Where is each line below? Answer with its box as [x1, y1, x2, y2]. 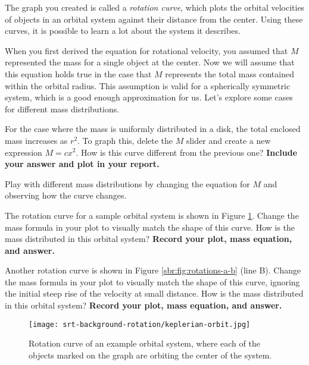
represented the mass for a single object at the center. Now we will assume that [5, 56, 295, 68]
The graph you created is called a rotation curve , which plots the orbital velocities [5, 1, 305, 13]
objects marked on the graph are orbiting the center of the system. [29, 348, 272, 361]
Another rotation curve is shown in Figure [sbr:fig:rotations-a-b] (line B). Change [5, 264, 301, 276]
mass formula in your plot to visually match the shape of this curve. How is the [5, 221, 295, 233]
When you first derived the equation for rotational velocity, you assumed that [5, 44, 288, 56]
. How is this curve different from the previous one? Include [76, 146, 298, 158]
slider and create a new [186, 134, 271, 146]
